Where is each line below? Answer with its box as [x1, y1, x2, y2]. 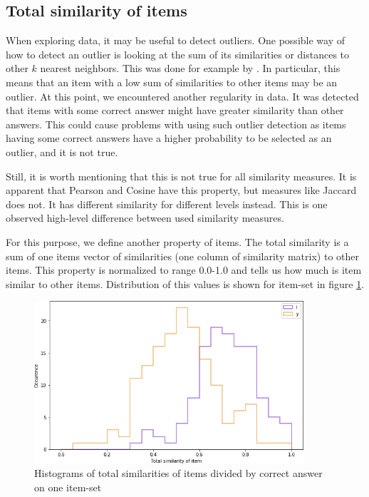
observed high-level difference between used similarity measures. [6, 210, 284, 225]
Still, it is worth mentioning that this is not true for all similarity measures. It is [6, 168, 357, 183]
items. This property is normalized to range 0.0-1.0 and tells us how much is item [6, 262, 362, 277]
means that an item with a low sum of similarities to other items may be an [6, 74, 338, 89]
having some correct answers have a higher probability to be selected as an [6, 130, 332, 145]
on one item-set [34, 480, 102, 494]
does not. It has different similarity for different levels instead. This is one [6, 196, 328, 211]
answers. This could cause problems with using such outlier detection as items [6, 116, 346, 131]
